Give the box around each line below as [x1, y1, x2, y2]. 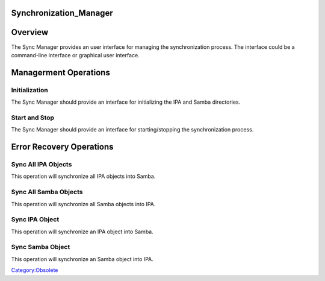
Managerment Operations [11, 67, 111, 78]
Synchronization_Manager [11, 8, 114, 18]
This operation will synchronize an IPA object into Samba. [11, 228, 153, 235]
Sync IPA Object [11, 215, 60, 224]
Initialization [11, 86, 48, 94]
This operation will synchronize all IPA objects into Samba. [11, 172, 156, 180]
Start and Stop [11, 113, 54, 122]
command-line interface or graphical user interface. [11, 51, 140, 58]
